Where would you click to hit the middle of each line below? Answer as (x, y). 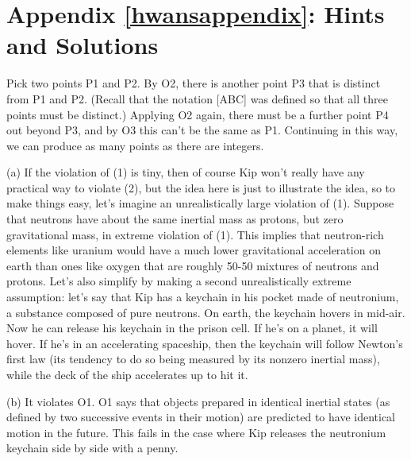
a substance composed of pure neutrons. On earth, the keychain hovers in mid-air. (206, 312)
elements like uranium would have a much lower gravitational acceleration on (194, 250)
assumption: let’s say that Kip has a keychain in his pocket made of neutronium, (203, 297)
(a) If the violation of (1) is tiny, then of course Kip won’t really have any (186, 172)
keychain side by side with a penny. (92, 448)
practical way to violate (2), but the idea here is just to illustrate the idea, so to (201, 187)
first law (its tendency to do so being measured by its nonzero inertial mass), (193, 359)
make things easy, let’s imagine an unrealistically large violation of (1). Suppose (200, 203)
